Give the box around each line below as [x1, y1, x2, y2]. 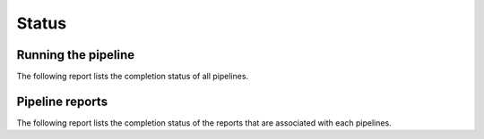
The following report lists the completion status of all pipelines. [16, 71, 249, 82]
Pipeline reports [16, 94, 108, 109]
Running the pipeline [16, 47, 134, 62]
